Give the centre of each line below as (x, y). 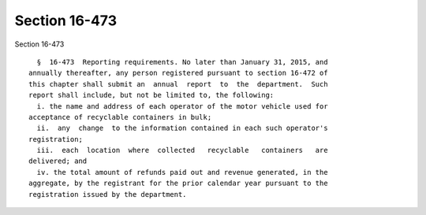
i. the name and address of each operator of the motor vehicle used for (182, 106)
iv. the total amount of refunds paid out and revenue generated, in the (182, 172)
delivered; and (58, 161)
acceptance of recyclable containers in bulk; (120, 117)
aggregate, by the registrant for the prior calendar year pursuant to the (178, 183)
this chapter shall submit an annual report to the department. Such (178, 84)
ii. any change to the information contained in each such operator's (182, 128)
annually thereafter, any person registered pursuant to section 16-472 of (178, 73)
